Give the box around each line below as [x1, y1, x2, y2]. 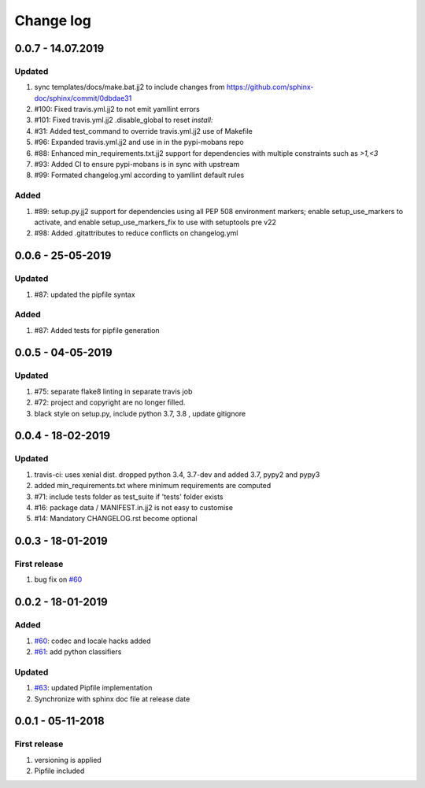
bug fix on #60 [34, 575, 83, 584]
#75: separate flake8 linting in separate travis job [34, 387, 193, 396]
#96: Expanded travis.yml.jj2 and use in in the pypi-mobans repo [34, 138, 244, 147]
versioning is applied [34, 755, 102, 764]
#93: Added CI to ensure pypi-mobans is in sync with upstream [34, 160, 240, 169]
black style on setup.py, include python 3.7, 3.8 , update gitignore [34, 409, 246, 418]
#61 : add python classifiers [34, 647, 122, 657]
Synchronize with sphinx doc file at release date [34, 694, 190, 704]
